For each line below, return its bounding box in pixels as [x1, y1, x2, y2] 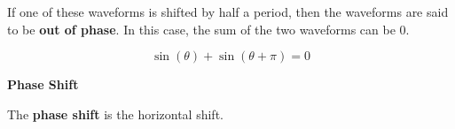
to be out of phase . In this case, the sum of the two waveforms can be [7, 19, 396, 38]
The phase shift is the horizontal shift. [7, 104, 224, 123]
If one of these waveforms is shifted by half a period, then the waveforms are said [7, 3, 449, 20]
